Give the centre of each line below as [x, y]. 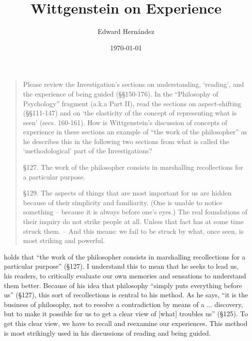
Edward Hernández [126, 31]
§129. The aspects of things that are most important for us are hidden [127, 193]
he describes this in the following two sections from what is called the [126, 141]
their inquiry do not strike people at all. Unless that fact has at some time [133, 221]
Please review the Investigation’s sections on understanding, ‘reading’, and [134, 84]
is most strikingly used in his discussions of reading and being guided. [108, 333]
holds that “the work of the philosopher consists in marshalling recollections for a [125, 256]
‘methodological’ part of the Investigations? [87, 151]
